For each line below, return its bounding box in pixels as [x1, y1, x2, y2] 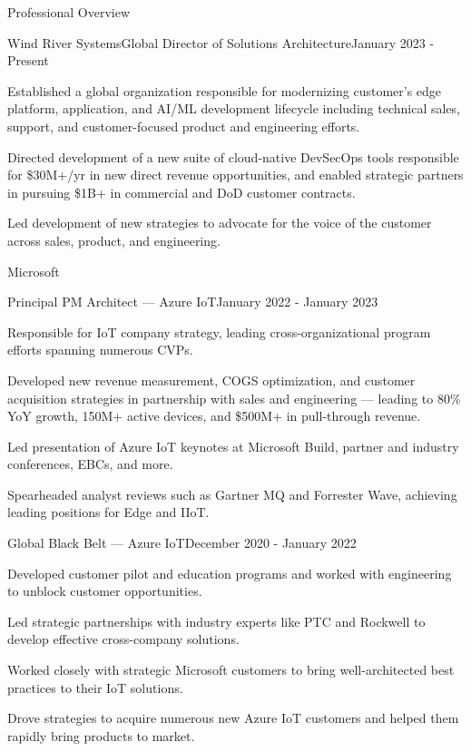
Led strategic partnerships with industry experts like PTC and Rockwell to [7, 611, 426, 630]
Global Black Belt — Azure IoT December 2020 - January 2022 [7, 533, 357, 552]
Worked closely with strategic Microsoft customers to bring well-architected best [7, 660, 455, 679]
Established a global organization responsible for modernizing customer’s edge [7, 81, 442, 100]
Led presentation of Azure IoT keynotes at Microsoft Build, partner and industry [7, 436, 459, 455]
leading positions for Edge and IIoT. [7, 502, 210, 522]
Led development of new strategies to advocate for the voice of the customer [7, 213, 432, 232]
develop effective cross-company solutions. [7, 629, 240, 649]
